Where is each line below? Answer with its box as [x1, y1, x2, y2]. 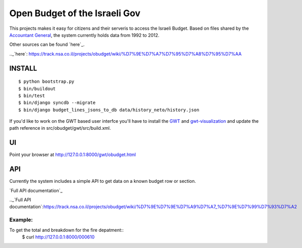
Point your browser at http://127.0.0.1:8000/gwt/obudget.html [9, 152, 136, 158]
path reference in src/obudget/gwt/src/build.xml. [9, 125, 111, 131]
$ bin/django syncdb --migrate [18, 100, 96, 106]
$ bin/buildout [18, 86, 56, 91]
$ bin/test [18, 92, 45, 98]
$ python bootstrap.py [18, 79, 75, 84]
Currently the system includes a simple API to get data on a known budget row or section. [9, 178, 196, 184]
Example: [9, 216, 33, 223]
